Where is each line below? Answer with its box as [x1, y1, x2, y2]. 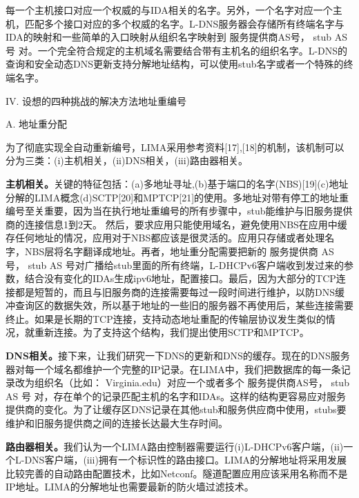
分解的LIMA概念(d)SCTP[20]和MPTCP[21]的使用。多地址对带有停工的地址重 [6, 190, 349, 204]
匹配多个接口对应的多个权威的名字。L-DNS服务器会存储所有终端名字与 [24, 16, 345, 30]
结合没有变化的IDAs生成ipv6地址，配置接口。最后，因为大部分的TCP [24, 271, 336, 286]
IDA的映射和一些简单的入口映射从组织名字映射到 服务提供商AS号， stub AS [6, 30, 347, 44]
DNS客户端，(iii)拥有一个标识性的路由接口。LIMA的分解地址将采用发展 [24, 452, 347, 467]
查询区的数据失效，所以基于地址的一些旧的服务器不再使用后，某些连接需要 [14, 298, 353, 312]
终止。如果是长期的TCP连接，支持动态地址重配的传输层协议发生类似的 [6, 311, 326, 326]
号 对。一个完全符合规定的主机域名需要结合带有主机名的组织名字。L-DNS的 [6, 43, 348, 57]
